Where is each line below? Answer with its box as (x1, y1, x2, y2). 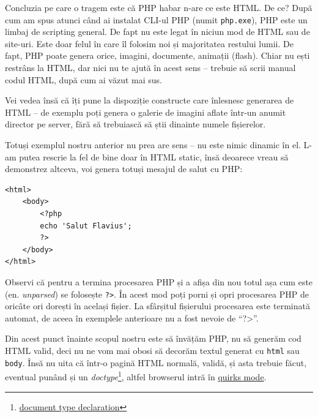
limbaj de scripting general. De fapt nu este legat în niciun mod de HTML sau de (5, 25, 310, 38)
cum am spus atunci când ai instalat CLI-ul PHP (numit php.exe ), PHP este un (5, 13, 308, 26)
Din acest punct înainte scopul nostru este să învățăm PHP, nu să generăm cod (5, 332, 301, 345)
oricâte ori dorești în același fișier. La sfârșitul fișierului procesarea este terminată (5, 299, 310, 312)
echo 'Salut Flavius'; (40, 221, 132, 230)
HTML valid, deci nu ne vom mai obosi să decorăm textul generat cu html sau (5, 344, 300, 356)
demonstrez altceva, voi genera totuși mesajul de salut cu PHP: (5, 162, 243, 175)
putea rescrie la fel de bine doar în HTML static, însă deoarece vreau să (19, 150, 289, 163)
